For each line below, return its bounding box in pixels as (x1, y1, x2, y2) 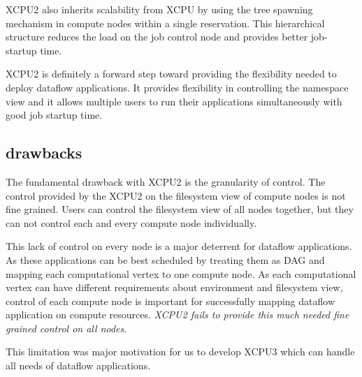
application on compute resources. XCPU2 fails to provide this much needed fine (6, 307, 349, 322)
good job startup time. (6, 108, 103, 122)
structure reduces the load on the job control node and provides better (6, 29, 308, 44)
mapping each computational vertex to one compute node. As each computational (6, 266, 356, 281)
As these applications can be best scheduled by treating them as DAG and (6, 252, 325, 267)
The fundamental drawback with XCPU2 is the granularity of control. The (6, 174, 326, 188)
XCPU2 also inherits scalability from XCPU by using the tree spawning (6, 2, 313, 16)
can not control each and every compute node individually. (6, 215, 257, 230)
